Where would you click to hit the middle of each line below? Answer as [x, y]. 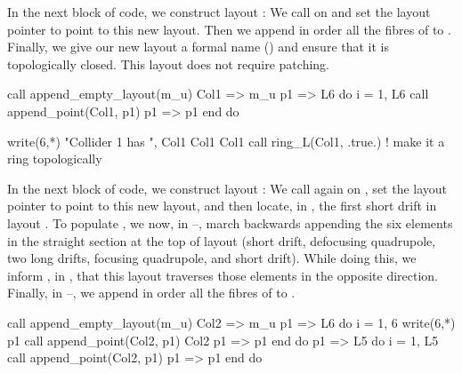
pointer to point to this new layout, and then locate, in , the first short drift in [222, 206]
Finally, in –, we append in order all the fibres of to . [151, 293]
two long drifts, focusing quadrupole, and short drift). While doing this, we [212, 258]
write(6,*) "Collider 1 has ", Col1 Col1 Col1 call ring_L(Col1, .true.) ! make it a [226, 141]
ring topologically [55, 159]
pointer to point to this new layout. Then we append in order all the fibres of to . [229, 29]
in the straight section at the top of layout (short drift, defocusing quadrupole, [222, 240]
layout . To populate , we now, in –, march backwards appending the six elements [230, 222]
